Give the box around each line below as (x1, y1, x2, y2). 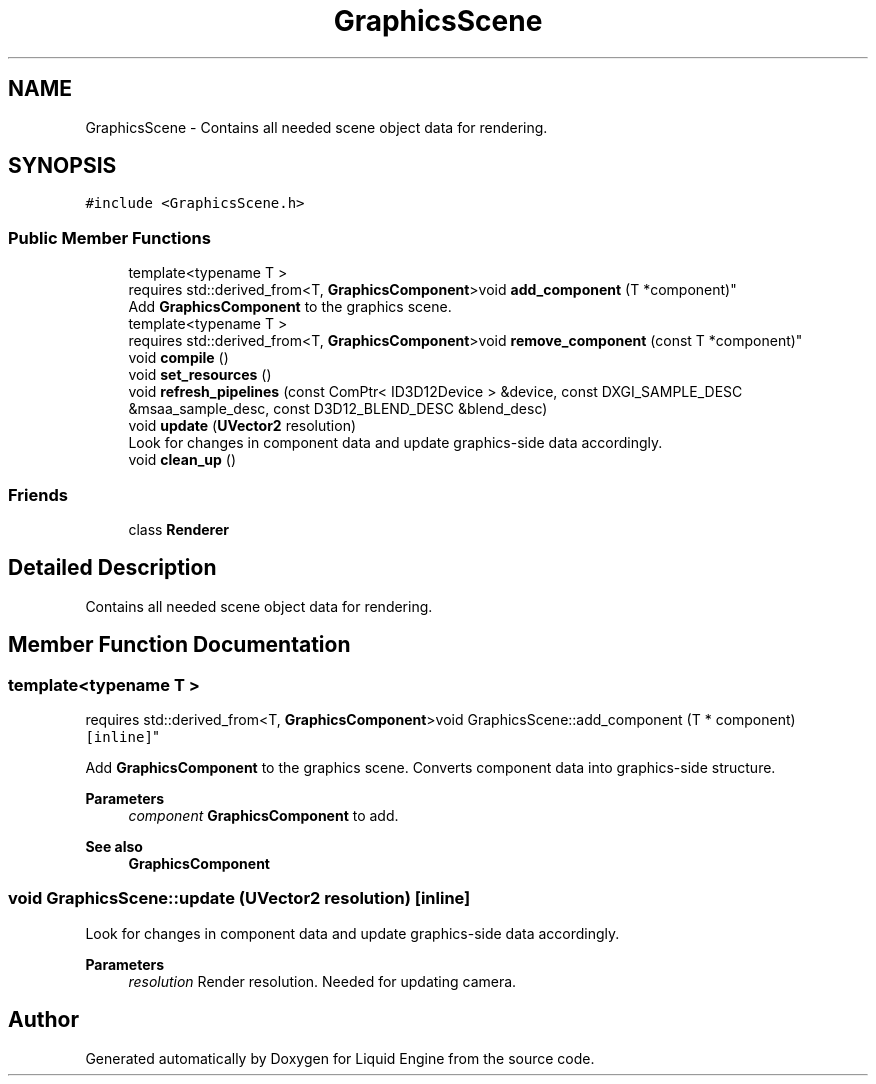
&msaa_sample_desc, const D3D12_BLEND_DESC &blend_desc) (128, 400, 548, 418)
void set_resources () (128, 366, 272, 384)
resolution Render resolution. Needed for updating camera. (128, 972, 517, 990)
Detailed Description (8, 555, 217, 581)
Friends (8, 484, 68, 505)
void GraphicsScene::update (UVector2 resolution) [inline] (8, 888, 471, 909)
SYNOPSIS (8, 153, 117, 179)
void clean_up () (128, 451, 236, 469)
